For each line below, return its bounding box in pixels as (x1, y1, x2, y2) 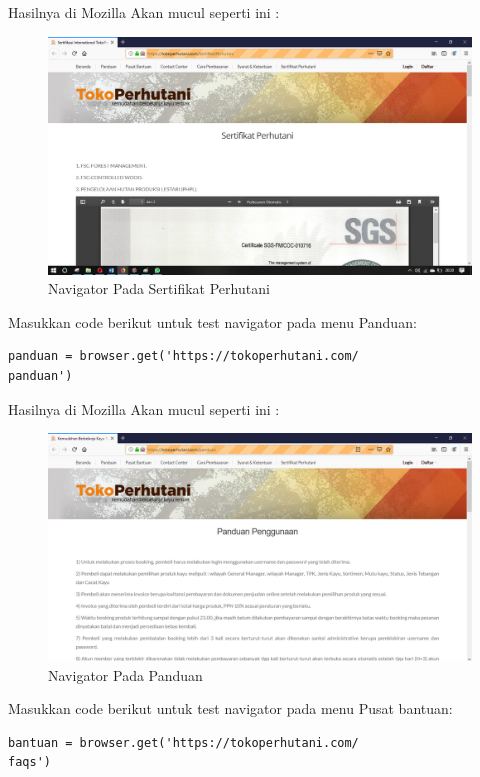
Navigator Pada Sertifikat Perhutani (48, 278, 270, 299)
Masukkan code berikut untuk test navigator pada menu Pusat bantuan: (8, 698, 453, 719)
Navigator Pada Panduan (48, 664, 203, 685)
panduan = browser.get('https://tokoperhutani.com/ (8, 349, 359, 364)
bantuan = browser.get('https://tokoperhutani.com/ (8, 735, 359, 750)
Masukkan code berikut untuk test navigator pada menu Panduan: (8, 311, 417, 332)
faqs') (8, 755, 51, 770)
